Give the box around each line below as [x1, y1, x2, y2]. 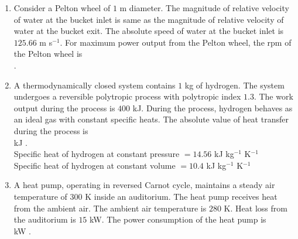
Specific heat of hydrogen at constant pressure [13, 148, 180, 160]
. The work [254, 90, 293, 103]
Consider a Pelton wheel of [13, 2, 111, 13]
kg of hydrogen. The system [184, 78, 285, 91]
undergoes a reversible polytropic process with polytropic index [13, 90, 241, 103]
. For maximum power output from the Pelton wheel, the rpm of [60, 36, 292, 48]
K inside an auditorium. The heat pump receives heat [85, 190, 278, 202]
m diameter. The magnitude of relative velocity [119, 2, 289, 13]
